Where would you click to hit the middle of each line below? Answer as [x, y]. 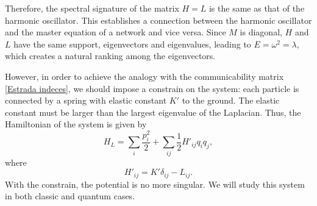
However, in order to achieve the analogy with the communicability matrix [144, 76]
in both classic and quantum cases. [70, 196]
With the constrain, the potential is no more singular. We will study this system [155, 184]
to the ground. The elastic [231, 100]
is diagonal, [261, 32]
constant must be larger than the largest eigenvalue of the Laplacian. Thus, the [153, 112]
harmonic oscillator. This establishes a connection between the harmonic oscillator [158, 20]
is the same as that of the [257, 8]
